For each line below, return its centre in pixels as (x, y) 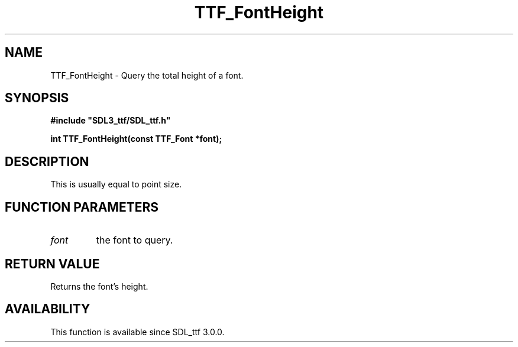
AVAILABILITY (48, 309)
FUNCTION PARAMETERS (82, 207)
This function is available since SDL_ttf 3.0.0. (137, 332)
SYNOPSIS (37, 98)
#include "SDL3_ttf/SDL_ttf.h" (111, 121)
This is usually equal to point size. (116, 184)
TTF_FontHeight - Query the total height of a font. (147, 75)
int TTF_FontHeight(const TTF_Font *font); (136, 139)
